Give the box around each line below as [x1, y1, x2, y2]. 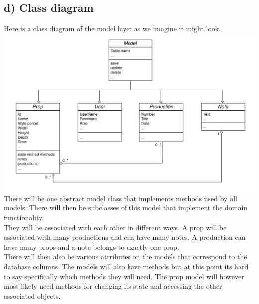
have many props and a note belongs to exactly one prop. [4, 241, 179, 252]
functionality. [4, 212, 44, 223]
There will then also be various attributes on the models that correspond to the [4, 251, 247, 262]
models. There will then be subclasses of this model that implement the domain [4, 203, 248, 213]
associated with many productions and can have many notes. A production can [4, 232, 246, 242]
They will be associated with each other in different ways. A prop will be [4, 222, 227, 232]
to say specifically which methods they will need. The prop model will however [4, 271, 244, 281]
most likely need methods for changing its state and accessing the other [4, 281, 222, 291]
